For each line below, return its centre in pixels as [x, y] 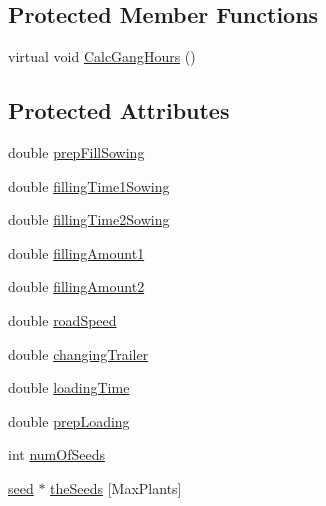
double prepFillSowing [76, 152]
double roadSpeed [62, 319]
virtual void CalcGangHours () [102, 56]
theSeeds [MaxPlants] [116, 487]
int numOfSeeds [56, 454]
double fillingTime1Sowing [89, 185]
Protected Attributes [119, 110]
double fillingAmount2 [76, 286]
